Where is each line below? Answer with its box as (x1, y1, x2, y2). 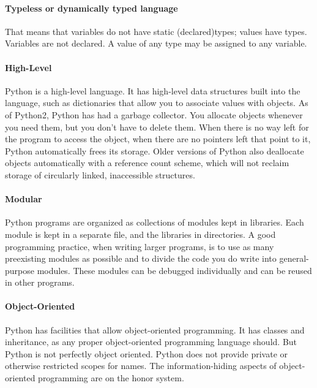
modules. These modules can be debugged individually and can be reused (37, 264, 312, 276)
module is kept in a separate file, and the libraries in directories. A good (5, 227, 276, 240)
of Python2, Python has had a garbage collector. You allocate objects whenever (5, 108, 303, 121)
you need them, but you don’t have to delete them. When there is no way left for (5, 120, 309, 133)
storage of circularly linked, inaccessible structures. (5, 168, 195, 181)
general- (279, 252, 309, 265)
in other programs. (5, 276, 75, 289)
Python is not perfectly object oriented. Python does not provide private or (5, 347, 288, 360)
